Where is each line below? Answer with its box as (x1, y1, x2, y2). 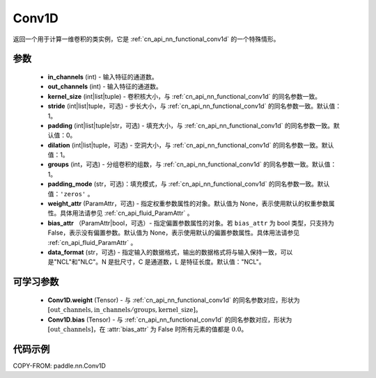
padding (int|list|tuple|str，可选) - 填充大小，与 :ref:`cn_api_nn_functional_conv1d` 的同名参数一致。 (47, 121, 334, 129)
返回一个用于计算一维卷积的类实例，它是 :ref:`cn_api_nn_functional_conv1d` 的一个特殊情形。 (13, 35, 280, 43)
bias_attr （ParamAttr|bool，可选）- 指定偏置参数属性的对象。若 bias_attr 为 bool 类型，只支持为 (47, 219, 334, 227)
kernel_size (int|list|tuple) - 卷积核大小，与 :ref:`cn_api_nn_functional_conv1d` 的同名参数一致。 (47, 92, 322, 100)
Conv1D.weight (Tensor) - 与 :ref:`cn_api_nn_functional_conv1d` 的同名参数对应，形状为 (47, 296, 300, 304)
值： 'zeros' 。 (47, 189, 94, 198)
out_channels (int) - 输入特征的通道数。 (47, 82, 163, 90)
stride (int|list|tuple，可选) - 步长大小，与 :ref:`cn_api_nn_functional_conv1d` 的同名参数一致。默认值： (47, 102, 341, 111)
